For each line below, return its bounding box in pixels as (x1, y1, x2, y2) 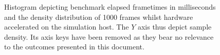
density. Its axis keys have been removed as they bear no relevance (4, 31, 214, 42)
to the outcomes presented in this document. (4, 41, 144, 52)
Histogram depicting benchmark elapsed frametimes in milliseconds (4, 2, 216, 12)
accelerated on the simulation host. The (4, 21, 129, 32)
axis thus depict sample (137, 21, 212, 32)
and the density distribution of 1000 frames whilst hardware (4, 11, 193, 22)
